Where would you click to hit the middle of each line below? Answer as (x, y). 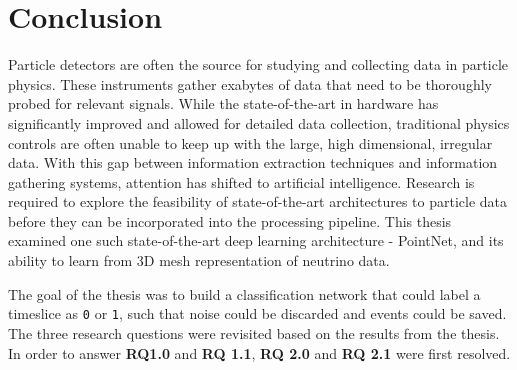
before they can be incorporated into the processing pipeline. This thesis (230, 220)
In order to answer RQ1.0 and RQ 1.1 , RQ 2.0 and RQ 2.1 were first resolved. (259, 352)
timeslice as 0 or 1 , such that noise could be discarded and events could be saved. (257, 313)
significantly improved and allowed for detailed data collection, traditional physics (259, 122)
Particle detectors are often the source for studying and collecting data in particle (258, 64)
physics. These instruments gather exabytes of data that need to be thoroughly (250, 83)
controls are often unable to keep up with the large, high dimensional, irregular (250, 142)
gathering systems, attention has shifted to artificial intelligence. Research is (241, 181)
